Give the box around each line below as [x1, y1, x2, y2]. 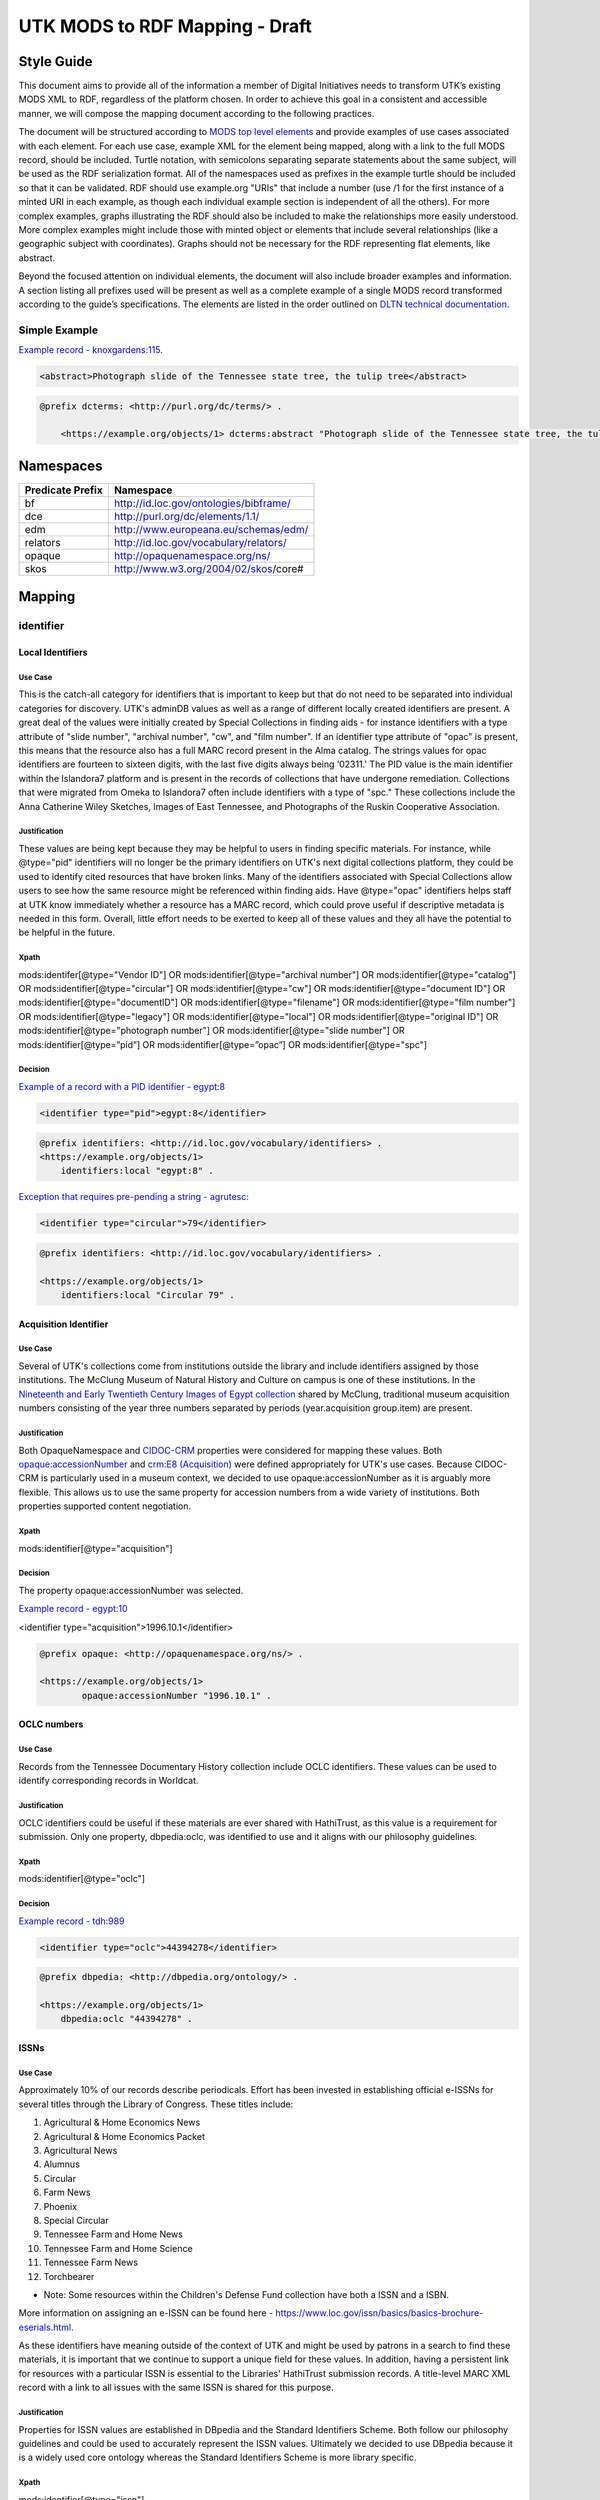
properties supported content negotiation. [18, 1500, 192, 1512]
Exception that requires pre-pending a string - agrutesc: [18, 1191, 249, 1203]
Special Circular [43, 2214, 109, 2226]
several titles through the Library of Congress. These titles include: [18, 2098, 294, 2110]
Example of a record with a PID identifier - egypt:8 [18, 1081, 226, 1093]
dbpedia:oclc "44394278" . [60, 2013, 194, 2025]
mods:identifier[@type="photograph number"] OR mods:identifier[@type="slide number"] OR [18, 1025, 405, 1037]
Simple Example [18, 323, 99, 337]
